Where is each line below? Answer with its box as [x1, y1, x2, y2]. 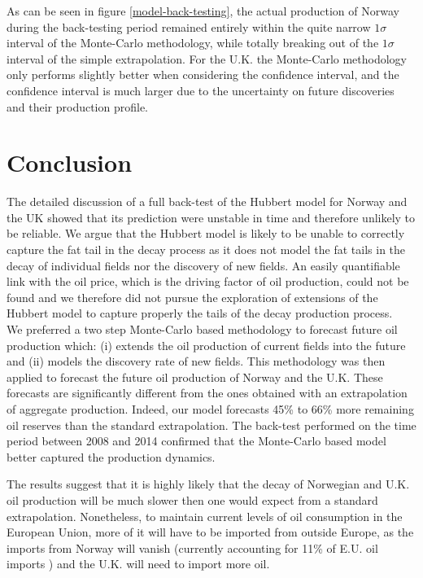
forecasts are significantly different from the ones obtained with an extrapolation [7, 384, 408, 401]
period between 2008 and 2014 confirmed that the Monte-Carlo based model [7, 432, 386, 449]
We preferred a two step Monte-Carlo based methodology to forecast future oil [7, 321, 398, 338]
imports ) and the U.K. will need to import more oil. [7, 555, 270, 572]
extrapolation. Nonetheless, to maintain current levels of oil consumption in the [7, 507, 403, 524]
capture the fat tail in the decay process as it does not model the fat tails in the [7, 241, 406, 258]
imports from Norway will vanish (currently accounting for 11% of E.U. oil [7, 539, 378, 556]
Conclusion [7, 146, 133, 179]
